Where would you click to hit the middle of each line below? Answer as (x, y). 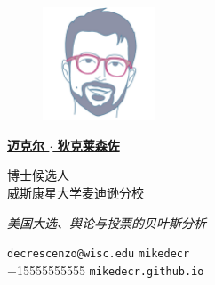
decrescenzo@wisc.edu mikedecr (99, 254)
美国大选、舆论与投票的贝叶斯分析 (107, 222)
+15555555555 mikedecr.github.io (106, 269)
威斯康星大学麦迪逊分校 (76, 192)
